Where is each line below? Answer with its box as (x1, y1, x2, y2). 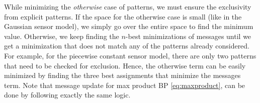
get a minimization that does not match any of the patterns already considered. (4, 40, 250, 51)
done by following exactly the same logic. (4, 89, 131, 100)
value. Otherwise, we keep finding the (4, 30, 119, 41)
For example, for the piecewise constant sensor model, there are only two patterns (4, 50, 256, 60)
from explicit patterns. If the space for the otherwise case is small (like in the (4, 11, 242, 21)
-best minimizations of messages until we (125, 30, 251, 41)
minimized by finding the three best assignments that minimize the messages (4, 70, 241, 80)
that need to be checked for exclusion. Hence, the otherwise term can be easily (4, 60, 246, 70)
